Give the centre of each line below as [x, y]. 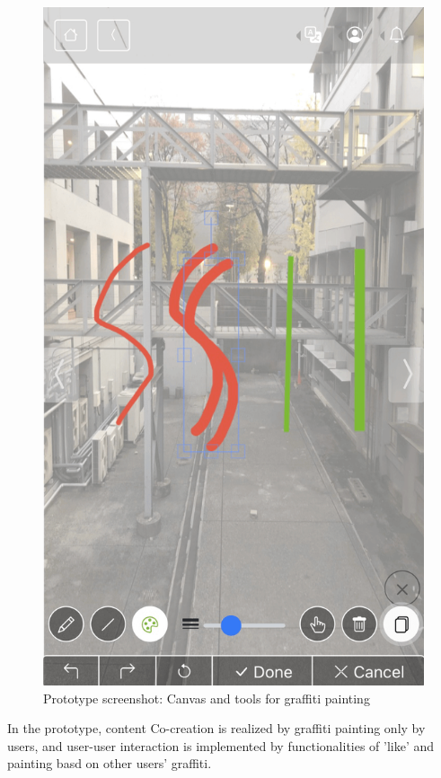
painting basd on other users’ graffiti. [110, 763]
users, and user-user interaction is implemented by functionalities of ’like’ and [221, 745]
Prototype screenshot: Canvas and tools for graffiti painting [207, 698]
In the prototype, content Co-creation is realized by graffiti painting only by [216, 728]
